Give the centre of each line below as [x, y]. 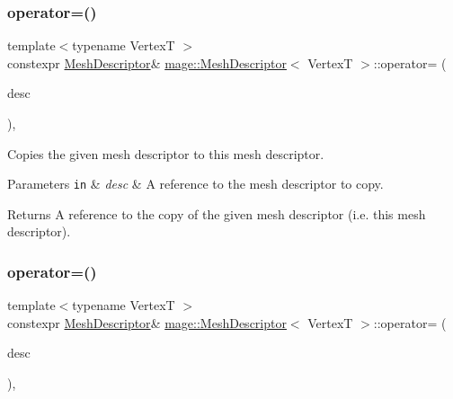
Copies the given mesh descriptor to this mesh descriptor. [166, 153]
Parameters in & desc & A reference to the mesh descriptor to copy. [195, 184]
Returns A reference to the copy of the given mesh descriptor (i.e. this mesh [217, 213]
